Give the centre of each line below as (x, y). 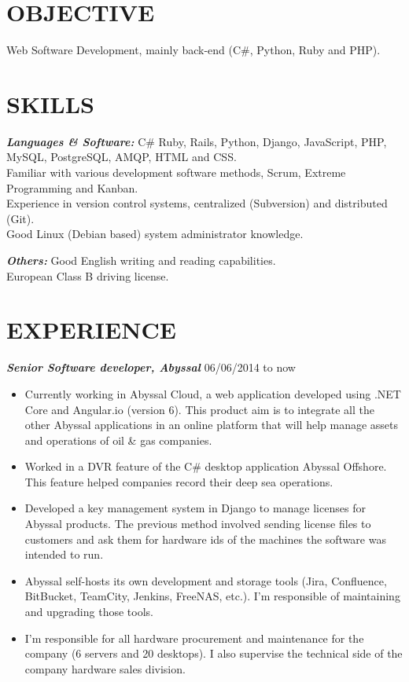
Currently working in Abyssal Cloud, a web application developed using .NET (213, 393)
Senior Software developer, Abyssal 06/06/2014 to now (151, 367)
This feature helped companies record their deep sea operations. (179, 481)
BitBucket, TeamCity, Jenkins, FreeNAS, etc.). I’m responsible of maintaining (212, 596)
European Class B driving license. (88, 275)
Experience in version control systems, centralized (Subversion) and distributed (197, 203)
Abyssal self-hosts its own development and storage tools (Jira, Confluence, (206, 580)
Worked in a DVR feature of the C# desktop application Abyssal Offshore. (206, 466)
